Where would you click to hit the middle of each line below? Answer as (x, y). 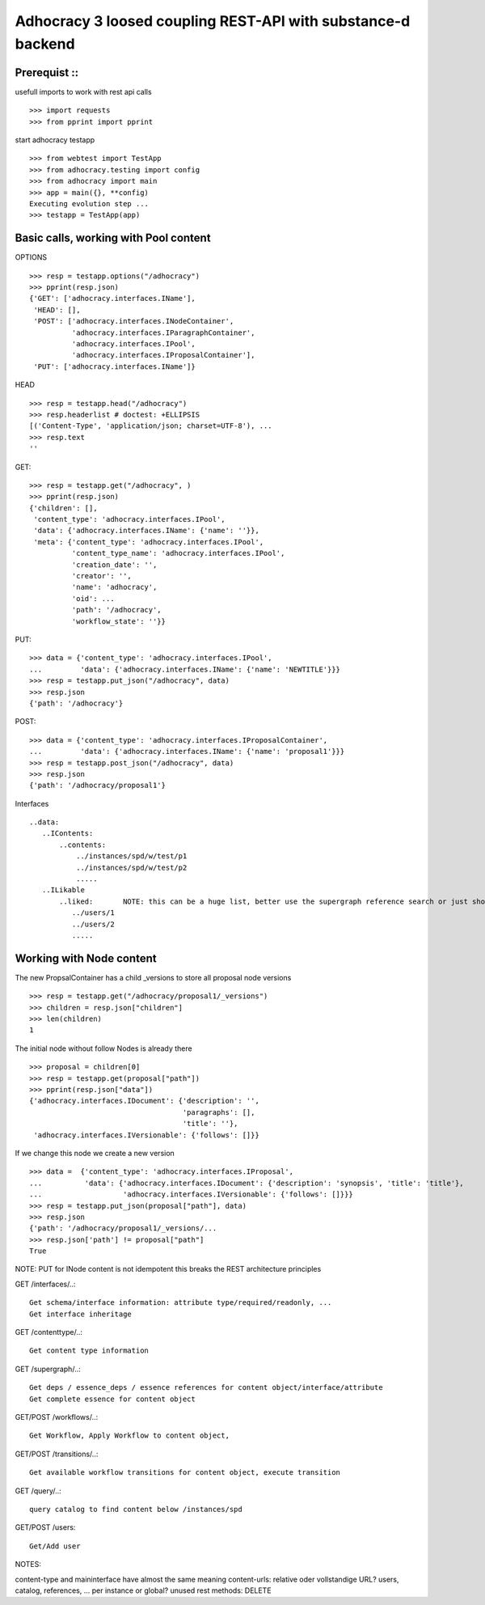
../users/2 (93, 924)
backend (45, 44)
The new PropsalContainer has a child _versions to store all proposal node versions (153, 977)
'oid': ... (93, 598)
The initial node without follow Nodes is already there (104, 1048)
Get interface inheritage (81, 1314)
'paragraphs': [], (219, 1112)
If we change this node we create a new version (95, 1153)
